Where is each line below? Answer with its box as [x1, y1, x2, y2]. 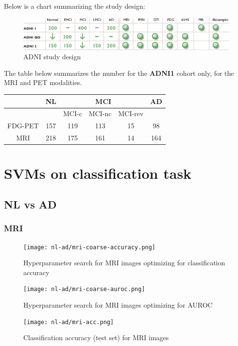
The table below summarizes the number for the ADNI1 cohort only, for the [4, 68, 234, 78]
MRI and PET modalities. [4, 77, 82, 87]
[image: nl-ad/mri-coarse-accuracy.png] [23, 243, 156, 251]
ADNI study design [23, 52, 81, 62]
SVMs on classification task [4, 163, 192, 183]
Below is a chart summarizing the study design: [4, 1, 145, 11]
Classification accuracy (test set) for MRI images [23, 332, 169, 343]
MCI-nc [88, 108, 112, 119]
